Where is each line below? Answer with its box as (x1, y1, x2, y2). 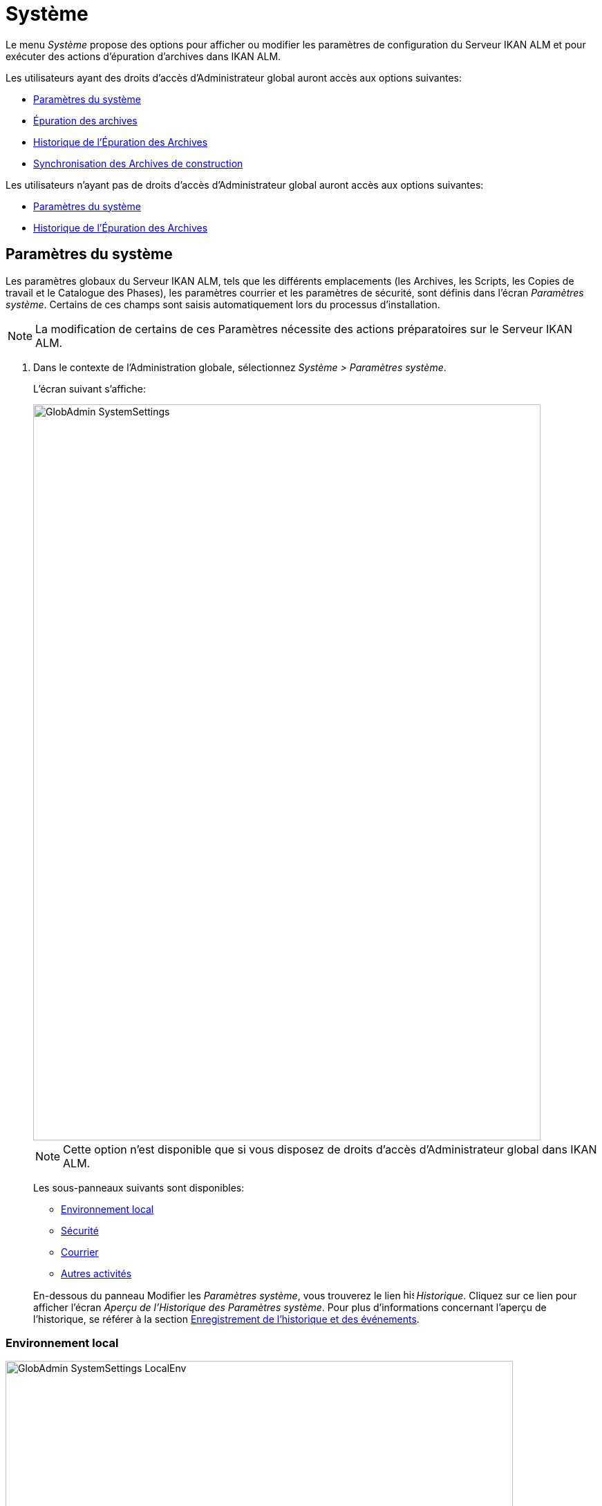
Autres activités (61, 1267, 132, 1279)
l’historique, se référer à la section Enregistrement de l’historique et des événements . (33, 1312, 420, 1325)
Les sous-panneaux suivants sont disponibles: (33, 1181, 245, 1194)
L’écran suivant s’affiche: (33, 382, 146, 395)
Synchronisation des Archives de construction (33, 157, 243, 169)
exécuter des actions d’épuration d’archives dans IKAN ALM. (6, 50, 281, 62)
